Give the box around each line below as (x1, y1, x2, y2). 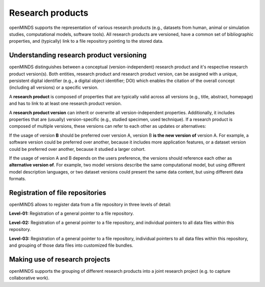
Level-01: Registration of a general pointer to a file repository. (9, 210, 134, 216)
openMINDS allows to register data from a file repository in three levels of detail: (9, 201, 171, 207)
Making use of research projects (9, 255, 110, 263)
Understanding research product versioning (9, 51, 147, 59)
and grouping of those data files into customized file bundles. (9, 242, 133, 248)
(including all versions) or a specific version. (9, 85, 99, 90)
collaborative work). (9, 275, 50, 281)
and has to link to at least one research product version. (9, 101, 122, 107)
